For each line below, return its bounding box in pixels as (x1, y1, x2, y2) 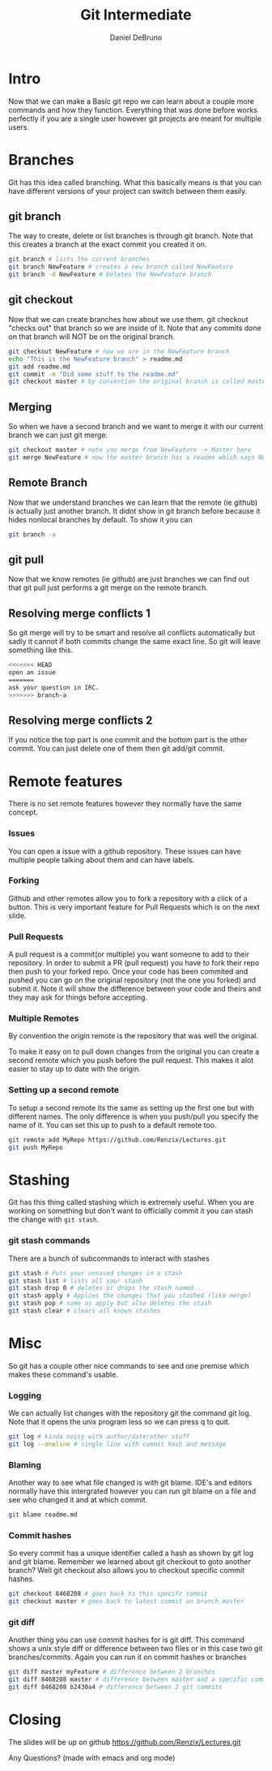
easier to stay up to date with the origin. (8, 1064, 142, 1074)
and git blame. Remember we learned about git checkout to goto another (8, 1557, 251, 1567)
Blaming (8, 1459, 42, 1470)
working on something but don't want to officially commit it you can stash (8, 1206, 253, 1216)
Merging (8, 400, 53, 414)
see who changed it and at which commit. (8, 1495, 148, 1505)
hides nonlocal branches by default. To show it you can (8, 514, 193, 524)
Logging (8, 1390, 42, 1401)
